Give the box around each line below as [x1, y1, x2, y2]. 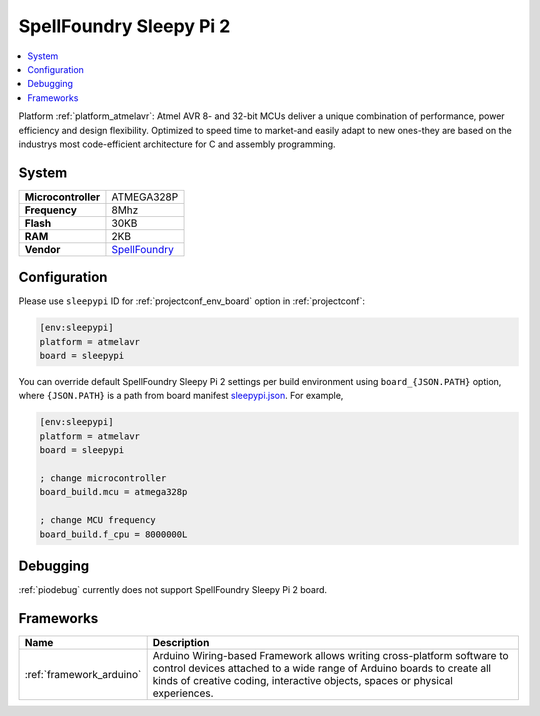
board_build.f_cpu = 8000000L [39, 528, 188, 540]
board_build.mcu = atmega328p [39, 486, 188, 498]
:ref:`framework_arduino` [24, 667, 142, 681]
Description [152, 635, 210, 649]
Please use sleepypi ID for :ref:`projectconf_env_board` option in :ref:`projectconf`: [18, 295, 365, 307]
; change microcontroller [39, 473, 167, 484]
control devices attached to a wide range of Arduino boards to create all [152, 661, 492, 675]
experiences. [152, 686, 214, 700]
